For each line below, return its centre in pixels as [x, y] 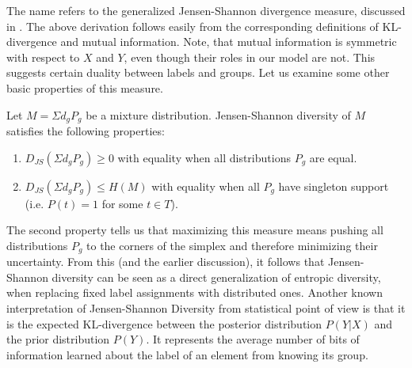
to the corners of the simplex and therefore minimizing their [232, 245]
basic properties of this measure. [85, 87]
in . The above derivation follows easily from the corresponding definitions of [193, 26]
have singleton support [334, 186]
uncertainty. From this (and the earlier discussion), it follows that [166, 262]
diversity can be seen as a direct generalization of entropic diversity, [216, 277]
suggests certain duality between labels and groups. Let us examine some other [198, 72]
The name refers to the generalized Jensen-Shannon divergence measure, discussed [206, 10]
